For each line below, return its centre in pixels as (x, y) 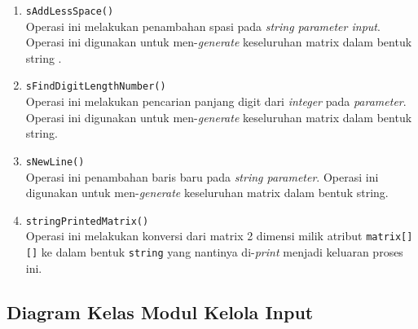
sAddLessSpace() (70, 11)
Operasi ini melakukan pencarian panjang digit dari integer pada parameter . (216, 101)
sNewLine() (55, 162)
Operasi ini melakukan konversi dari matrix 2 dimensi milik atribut (194, 236)
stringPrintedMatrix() (87, 221)
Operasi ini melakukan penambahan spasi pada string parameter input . (203, 26)
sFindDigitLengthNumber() (96, 87)
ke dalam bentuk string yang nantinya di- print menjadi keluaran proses (222, 252)
